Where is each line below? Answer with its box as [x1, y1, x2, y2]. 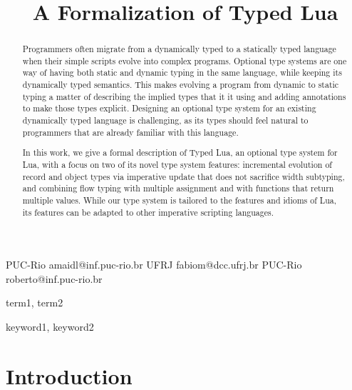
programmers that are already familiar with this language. [22, 126, 239, 138]
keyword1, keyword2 [6, 319, 94, 334]
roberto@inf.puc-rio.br [6, 271, 103, 286]
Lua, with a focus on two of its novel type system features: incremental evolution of [22, 158, 333, 170]
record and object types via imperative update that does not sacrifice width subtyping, [22, 170, 345, 182]
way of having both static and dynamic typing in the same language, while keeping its [22, 66, 342, 79]
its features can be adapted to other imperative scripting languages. [22, 206, 274, 218]
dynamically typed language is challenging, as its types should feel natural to [22, 114, 309, 126]
